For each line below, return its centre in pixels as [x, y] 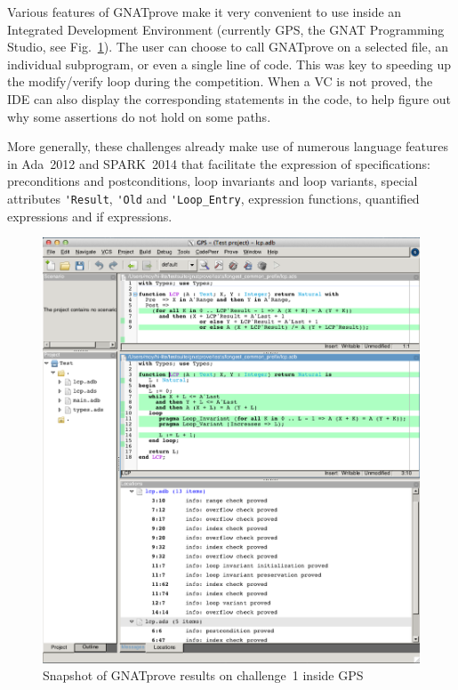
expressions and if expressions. [90, 216]
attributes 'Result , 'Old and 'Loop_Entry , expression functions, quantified [213, 198]
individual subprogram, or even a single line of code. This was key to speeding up [229, 64]
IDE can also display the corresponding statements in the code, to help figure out [229, 98]
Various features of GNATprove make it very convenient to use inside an [205, 12]
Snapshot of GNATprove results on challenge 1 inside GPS [203, 675]
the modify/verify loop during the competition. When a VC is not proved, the [220, 81]
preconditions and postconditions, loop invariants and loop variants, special [213, 181]
